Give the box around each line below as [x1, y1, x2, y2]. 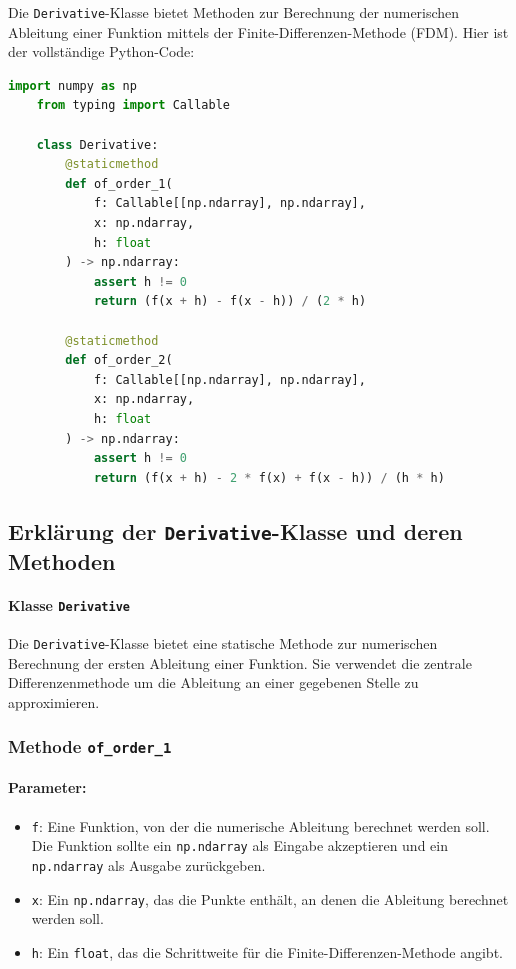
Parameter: [8, 777, 87, 798]
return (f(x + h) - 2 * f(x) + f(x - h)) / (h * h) [93, 470, 445, 485]
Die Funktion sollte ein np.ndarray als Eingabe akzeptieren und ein [31, 835, 448, 856]
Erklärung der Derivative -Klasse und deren [8, 515, 463, 546]
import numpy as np [8, 78, 137, 93]
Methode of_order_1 [8, 734, 172, 759]
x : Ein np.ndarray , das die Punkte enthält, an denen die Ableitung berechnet [31, 888, 509, 909]
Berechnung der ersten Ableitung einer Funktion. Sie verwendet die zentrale [8, 652, 472, 673]
